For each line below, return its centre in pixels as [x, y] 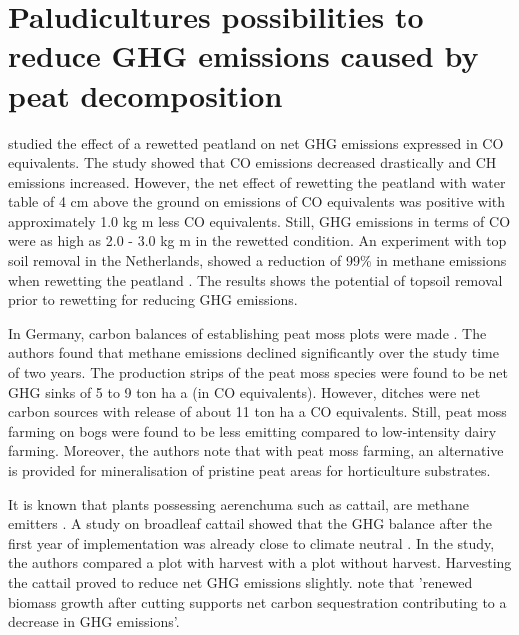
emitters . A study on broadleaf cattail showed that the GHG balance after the [250, 523]
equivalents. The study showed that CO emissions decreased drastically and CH [252, 162]
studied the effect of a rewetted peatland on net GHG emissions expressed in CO [256, 142]
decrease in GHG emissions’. [94, 621]
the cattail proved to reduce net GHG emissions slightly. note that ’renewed [240, 581]
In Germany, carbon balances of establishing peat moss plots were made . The [247, 332]
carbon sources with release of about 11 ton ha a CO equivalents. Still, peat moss [257, 411]
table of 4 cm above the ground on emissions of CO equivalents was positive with [257, 201]
